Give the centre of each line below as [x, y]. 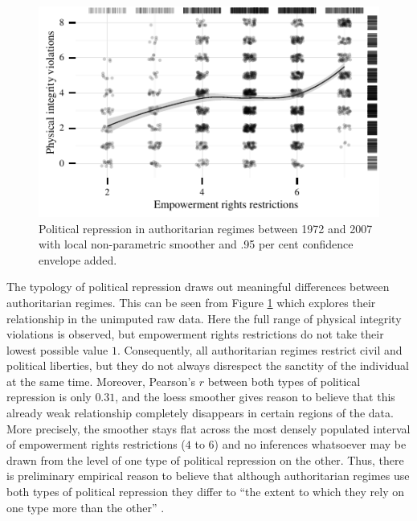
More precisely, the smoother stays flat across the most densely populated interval [208, 428]
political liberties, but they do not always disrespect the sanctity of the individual [208, 365]
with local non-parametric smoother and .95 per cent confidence [196, 244]
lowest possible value [57, 349]
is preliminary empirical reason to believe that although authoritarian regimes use [208, 476]
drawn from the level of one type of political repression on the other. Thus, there [205, 459]
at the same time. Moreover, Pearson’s [101, 381]
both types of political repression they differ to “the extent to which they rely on [206, 492]
